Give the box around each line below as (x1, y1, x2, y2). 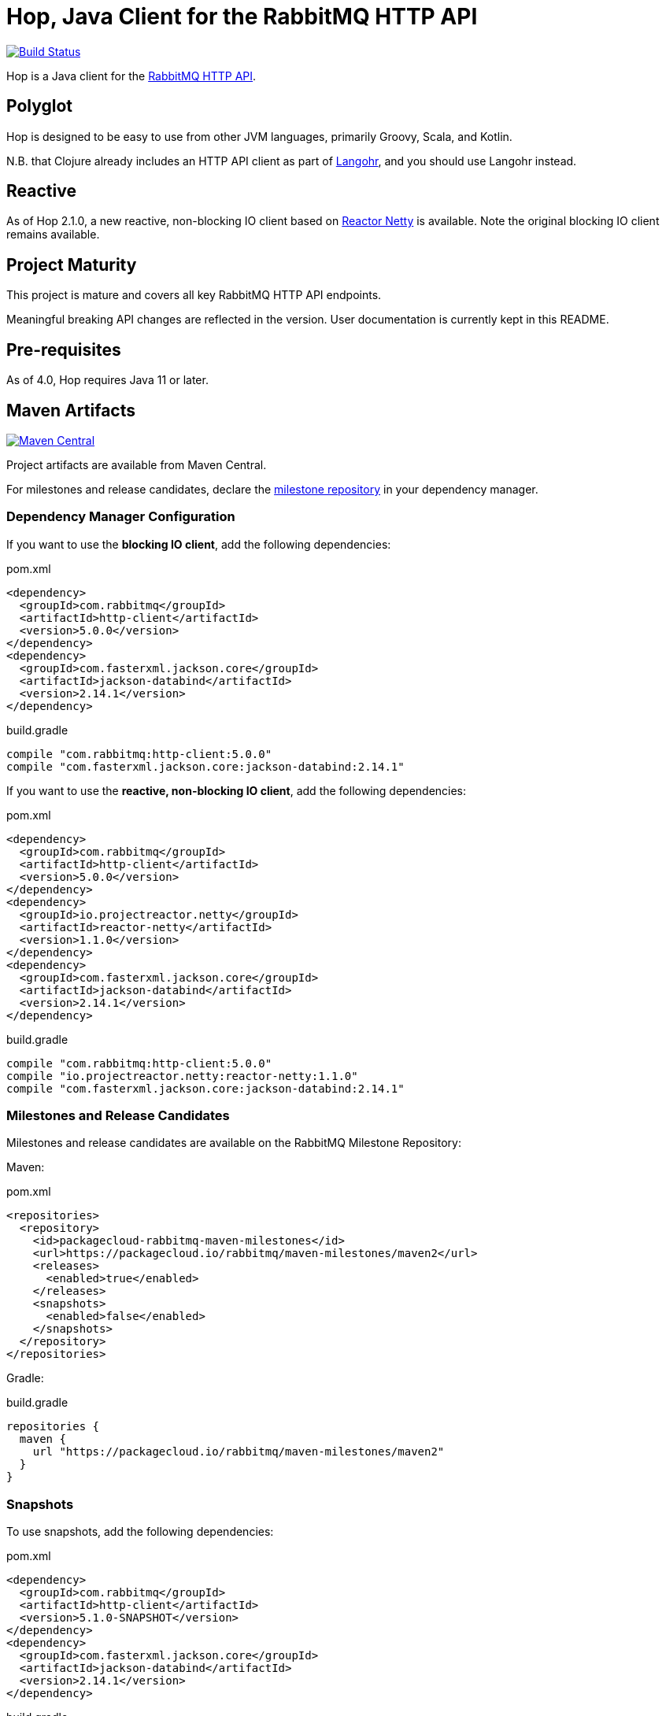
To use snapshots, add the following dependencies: (6, 1525, 274, 1539)
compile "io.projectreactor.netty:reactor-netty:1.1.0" (6, 1069, 358, 1082)
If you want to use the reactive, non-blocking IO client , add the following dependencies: (6, 783, 467, 797)
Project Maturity (6, 254, 137, 275)
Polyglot (6, 96, 73, 116)
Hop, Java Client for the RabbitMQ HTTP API (6, 3, 478, 30)
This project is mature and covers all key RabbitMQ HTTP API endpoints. (6, 288, 382, 302)
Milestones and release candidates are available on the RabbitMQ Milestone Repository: (6, 1136, 461, 1150)
